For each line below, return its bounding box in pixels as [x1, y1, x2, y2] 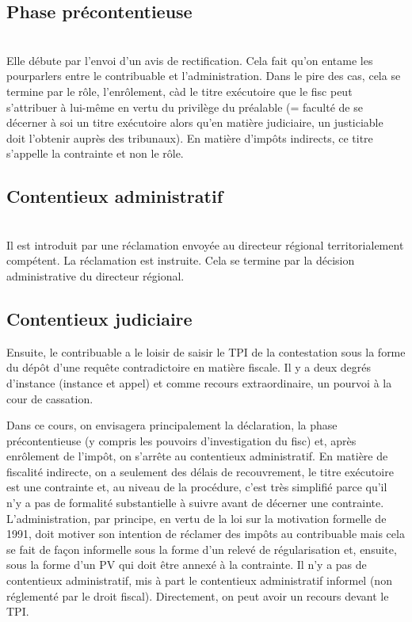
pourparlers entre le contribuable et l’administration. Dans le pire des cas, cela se [6, 67, 401, 84]
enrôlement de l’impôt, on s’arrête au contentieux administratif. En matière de [6, 448, 388, 464]
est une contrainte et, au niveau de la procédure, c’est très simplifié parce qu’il [6, 479, 387, 495]
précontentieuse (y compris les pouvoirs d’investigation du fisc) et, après [6, 432, 357, 448]
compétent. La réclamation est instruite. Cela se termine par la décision [6, 252, 355, 269]
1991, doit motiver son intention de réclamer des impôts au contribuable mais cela [6, 525, 405, 542]
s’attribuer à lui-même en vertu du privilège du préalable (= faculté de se [6, 98, 363, 115]
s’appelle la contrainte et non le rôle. [6, 145, 184, 162]
